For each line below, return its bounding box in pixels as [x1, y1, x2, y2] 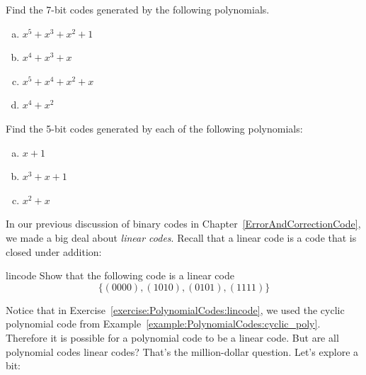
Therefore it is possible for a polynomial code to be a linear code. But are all [6, 330, 339, 345]
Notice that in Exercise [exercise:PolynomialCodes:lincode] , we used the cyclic [6, 302, 345, 317]
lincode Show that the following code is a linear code [6, 268, 234, 283]
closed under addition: [6, 244, 102, 259]
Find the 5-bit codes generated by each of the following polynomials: [6, 121, 303, 135]
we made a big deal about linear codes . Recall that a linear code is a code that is [6, 230, 357, 245]
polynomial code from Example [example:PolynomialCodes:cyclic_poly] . [6, 316, 321, 331]
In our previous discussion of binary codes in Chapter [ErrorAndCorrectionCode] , [6, 216, 361, 231]
